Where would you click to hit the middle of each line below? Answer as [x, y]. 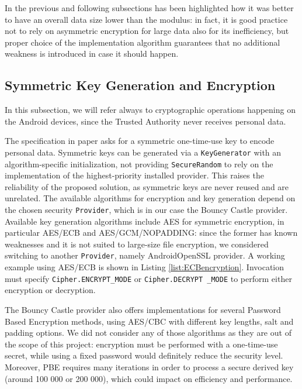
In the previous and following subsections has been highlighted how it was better [149, 8]
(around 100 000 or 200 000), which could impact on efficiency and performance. [149, 378]
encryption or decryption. [50, 290]
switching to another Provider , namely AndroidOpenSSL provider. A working [145, 255]
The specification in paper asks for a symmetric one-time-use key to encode [140, 141]
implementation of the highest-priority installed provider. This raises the [134, 175]
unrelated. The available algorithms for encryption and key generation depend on [150, 198]
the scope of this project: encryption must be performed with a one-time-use [141, 344]
